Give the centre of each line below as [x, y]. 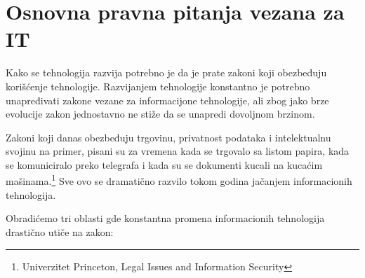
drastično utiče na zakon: [60, 231]
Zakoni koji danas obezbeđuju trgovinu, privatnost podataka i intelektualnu [168, 137]
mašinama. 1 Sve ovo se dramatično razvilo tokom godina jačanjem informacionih [179, 180]
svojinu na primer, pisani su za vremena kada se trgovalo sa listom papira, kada [178, 151]
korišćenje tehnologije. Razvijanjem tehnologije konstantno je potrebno [158, 86]
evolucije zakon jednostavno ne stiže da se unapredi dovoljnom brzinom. [160, 114]
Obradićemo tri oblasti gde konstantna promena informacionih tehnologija [165, 218]
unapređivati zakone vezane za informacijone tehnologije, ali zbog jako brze [167, 100]
